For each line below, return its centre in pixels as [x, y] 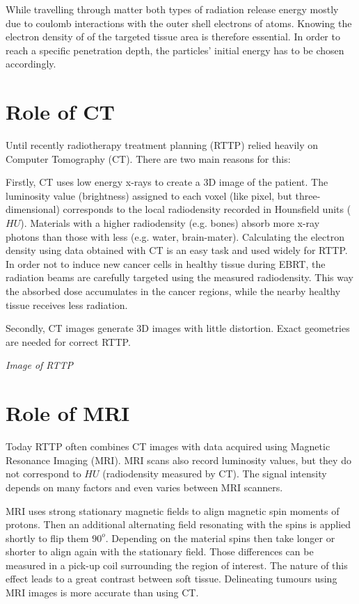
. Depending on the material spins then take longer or [220, 538]
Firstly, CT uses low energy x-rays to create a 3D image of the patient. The [167, 182]
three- [308, 195]
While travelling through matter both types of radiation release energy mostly [172, 9]
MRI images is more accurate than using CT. [102, 593]
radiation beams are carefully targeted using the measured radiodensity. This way [179, 277]
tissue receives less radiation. [67, 304]
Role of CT [60, 112]
